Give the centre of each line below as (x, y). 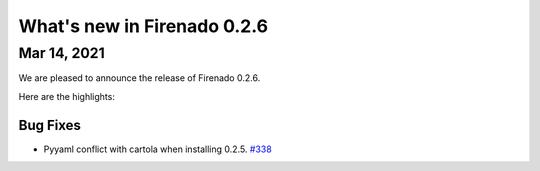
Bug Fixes (50, 125)
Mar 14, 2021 (61, 53)
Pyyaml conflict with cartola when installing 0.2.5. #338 (157, 149)
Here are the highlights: (66, 96)
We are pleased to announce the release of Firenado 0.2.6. (139, 78)
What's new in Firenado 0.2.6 (143, 26)
